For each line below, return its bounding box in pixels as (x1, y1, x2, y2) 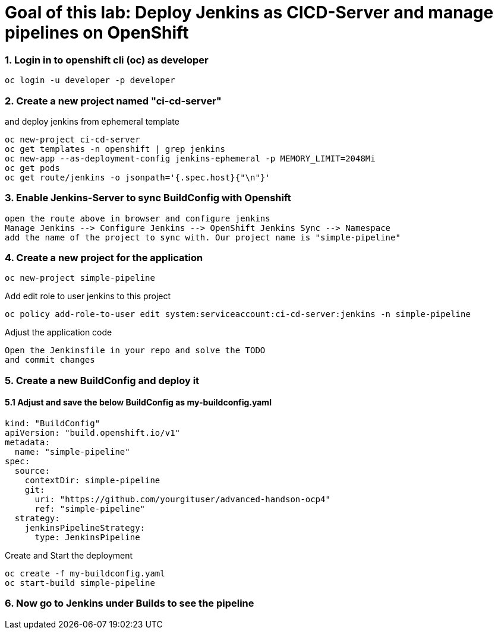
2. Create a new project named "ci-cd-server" (5, 94, 222, 107)
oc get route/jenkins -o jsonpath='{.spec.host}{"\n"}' (5, 172, 270, 182)
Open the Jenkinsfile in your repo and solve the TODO (5, 345, 266, 356)
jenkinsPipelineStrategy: (24, 522, 146, 532)
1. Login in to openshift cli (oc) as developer (5, 53, 209, 66)
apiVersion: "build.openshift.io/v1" (5, 427, 181, 438)
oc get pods (5, 163, 60, 173)
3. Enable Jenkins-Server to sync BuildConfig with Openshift (5, 192, 291, 204)
